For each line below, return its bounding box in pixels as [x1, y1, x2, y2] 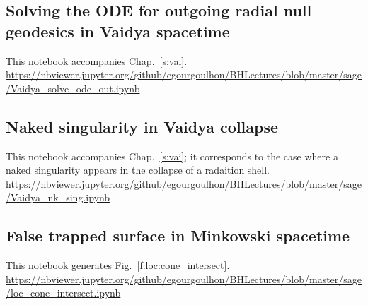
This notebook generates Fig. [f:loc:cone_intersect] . [6, 258, 230, 273]
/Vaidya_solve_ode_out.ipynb [6, 80, 140, 95]
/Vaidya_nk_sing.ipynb [6, 190, 110, 205]
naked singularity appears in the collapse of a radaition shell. [6, 162, 270, 177]
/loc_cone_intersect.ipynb [6, 285, 121, 300]
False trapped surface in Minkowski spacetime [6, 225, 350, 246]
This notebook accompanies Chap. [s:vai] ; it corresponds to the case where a [6, 148, 338, 163]
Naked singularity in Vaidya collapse [6, 115, 279, 137]
